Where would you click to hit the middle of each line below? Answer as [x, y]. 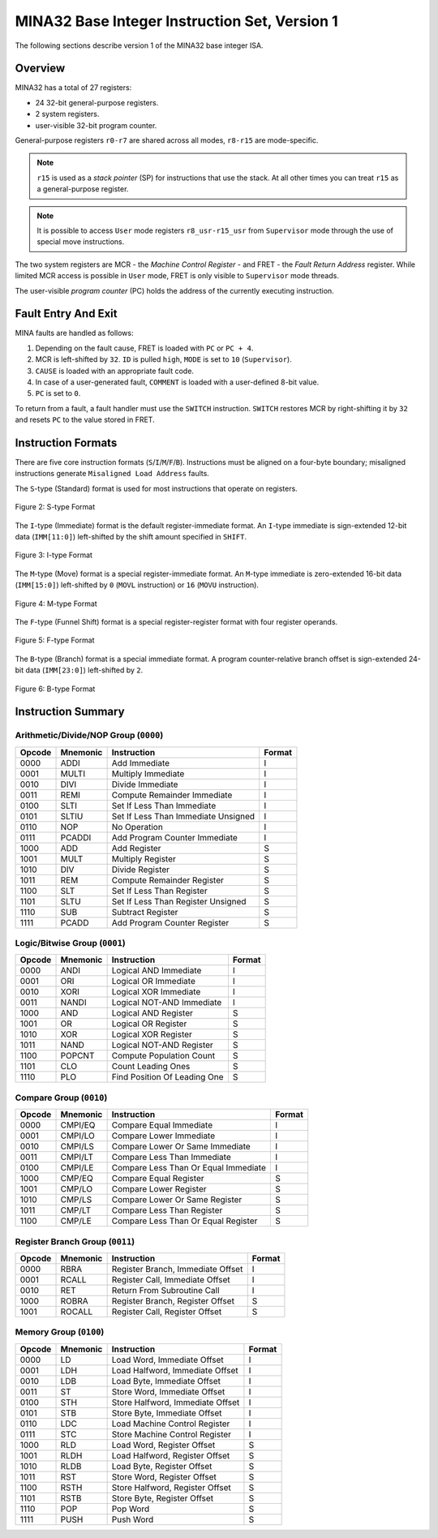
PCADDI [76, 837]
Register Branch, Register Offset [173, 1300]
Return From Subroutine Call [165, 1290]
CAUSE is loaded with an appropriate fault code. [115, 371]
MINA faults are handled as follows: [74, 333]
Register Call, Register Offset [167, 1312]
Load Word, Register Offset [163, 1445]
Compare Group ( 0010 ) [61, 1098]
